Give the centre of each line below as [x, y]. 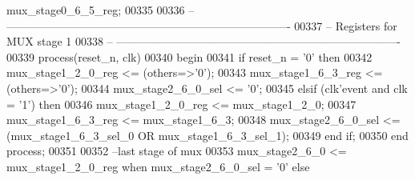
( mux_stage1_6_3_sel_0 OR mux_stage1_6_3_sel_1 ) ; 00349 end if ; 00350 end [207, 135]
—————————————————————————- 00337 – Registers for [202, 25]
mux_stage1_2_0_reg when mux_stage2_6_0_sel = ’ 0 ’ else [158, 166]
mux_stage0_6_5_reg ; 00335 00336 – [101, 10]
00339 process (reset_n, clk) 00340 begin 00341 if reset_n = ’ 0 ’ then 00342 [189, 56]
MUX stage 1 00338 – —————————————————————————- [203, 41]
